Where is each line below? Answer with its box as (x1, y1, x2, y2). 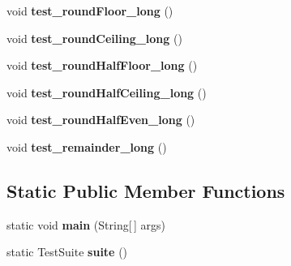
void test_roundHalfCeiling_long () (6, 84, 207, 101)
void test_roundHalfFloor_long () (6, 57, 198, 74)
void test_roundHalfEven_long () (6, 111, 195, 128)
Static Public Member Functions (6, 178, 285, 203)
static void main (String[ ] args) (6, 216, 165, 233)
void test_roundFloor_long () (6, 2, 173, 19)
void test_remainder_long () (6, 138, 167, 155)
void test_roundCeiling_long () (6, 29, 182, 46)
